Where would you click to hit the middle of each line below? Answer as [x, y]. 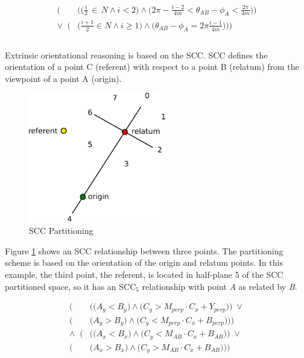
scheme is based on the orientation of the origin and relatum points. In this [144, 262]
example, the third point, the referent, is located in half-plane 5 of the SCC [144, 275]
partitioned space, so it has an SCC [71, 286]
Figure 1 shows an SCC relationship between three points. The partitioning [144, 250]
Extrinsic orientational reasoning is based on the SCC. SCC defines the [136, 55]
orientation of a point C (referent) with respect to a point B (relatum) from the [152, 67]
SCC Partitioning [61, 231]
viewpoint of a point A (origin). [63, 78]
